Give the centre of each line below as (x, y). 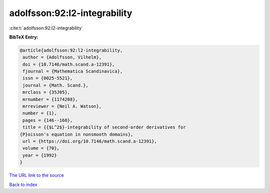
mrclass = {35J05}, (46, 92)
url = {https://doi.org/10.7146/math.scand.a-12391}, (90, 141)
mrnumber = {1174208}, (50, 99)
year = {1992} (40, 155)
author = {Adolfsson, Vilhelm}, (62, 57)
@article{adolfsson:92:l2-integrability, (71, 50)
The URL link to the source (37, 175)
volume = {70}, (41, 148)
